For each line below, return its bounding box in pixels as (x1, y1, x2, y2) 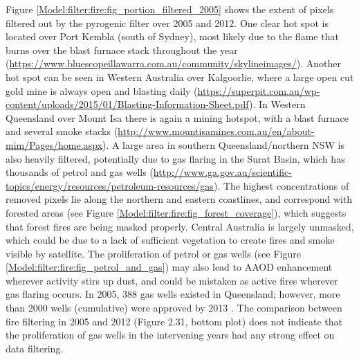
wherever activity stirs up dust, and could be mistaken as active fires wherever (6, 273, 338, 287)
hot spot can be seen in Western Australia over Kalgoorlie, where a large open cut (6, 69, 354, 84)
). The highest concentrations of (213, 178, 349, 192)
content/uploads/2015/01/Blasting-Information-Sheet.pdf (6, 97, 250, 111)
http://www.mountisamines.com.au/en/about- (118, 124, 315, 138)
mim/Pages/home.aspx (6, 137, 102, 152)
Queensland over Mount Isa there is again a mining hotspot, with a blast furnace (6, 110, 349, 125)
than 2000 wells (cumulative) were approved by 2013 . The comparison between (6, 300, 342, 315)
